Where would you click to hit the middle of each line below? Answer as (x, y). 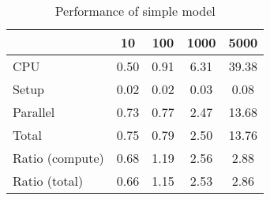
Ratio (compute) (58, 158)
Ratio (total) (48, 181)
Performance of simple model (135, 11)
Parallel (34, 112)
